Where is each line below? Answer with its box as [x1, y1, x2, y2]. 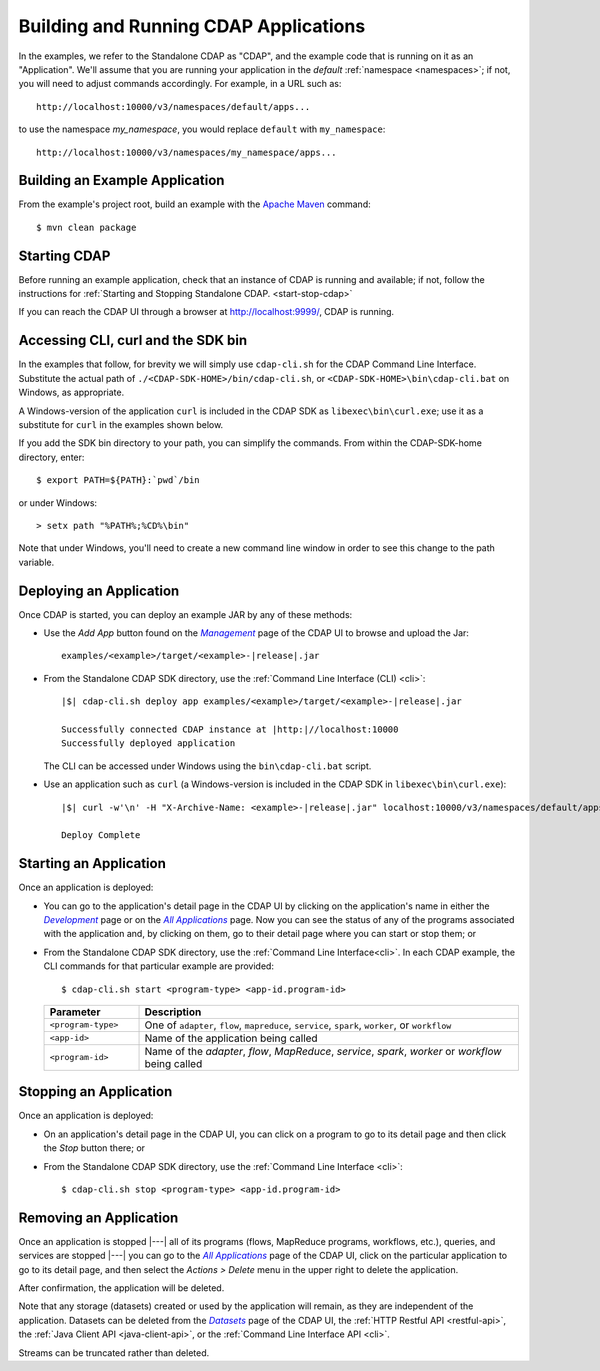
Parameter [49, 1005, 101, 1019]
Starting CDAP [18, 247, 111, 264]
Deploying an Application [18, 582, 180, 599]
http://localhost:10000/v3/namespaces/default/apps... [36, 101, 311, 112]
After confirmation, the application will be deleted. [18, 1282, 225, 1294]
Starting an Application [18, 855, 167, 872]
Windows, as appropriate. [18, 386, 125, 399]
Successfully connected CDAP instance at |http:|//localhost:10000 [61, 723, 399, 735]
